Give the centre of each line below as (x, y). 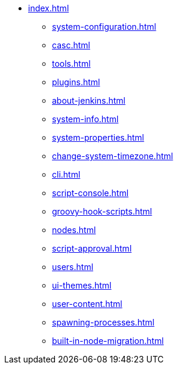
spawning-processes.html (103, 322)
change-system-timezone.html (113, 156)
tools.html (71, 63)
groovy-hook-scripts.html (102, 211)
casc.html (71, 45)
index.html (49, 8)
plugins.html (76, 82)
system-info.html (85, 119)
